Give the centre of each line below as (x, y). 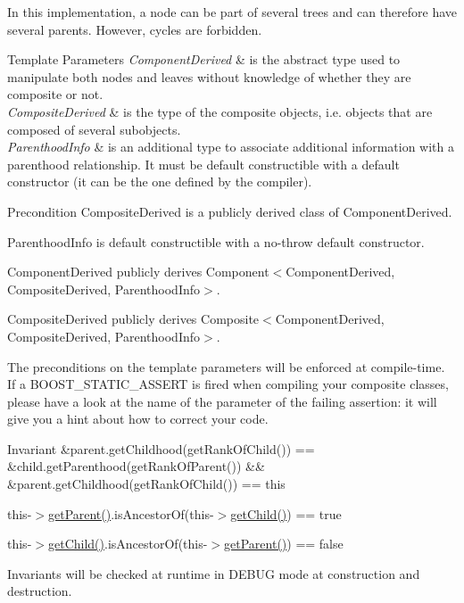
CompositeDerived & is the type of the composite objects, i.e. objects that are (220, 111)
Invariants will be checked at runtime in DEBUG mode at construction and (214, 573)
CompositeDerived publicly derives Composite (133, 319)
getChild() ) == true (286, 513)
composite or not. (55, 94)
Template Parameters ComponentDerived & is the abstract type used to (204, 59)
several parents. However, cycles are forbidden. (135, 29)
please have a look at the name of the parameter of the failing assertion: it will (222, 401)
